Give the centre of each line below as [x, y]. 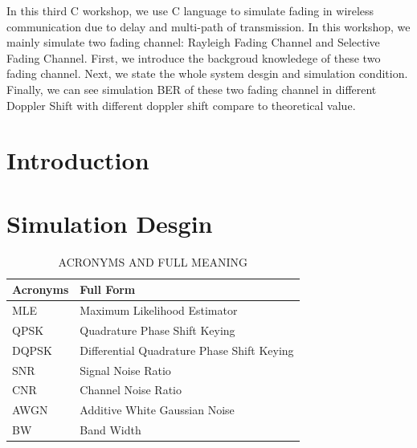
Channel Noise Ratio [131, 390]
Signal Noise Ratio [125, 370]
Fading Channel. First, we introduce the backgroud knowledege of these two [194, 57]
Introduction [78, 160]
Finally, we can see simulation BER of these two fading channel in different [192, 89]
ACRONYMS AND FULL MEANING [153, 261]
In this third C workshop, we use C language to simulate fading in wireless [190, 10]
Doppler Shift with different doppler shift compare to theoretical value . [181, 105]
